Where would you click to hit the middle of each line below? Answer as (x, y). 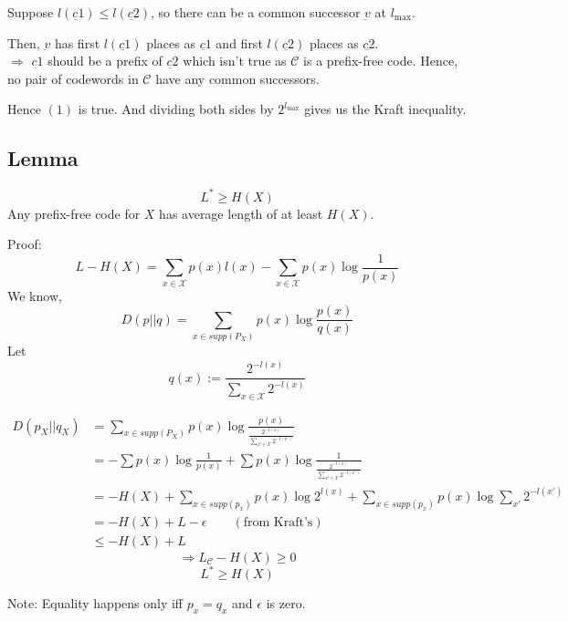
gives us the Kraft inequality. (385, 109)
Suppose (31, 12)
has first (77, 42)
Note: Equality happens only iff (95, 603)
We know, (35, 295)
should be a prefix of (105, 61)
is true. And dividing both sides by (176, 109)
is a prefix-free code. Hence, (381, 61)
